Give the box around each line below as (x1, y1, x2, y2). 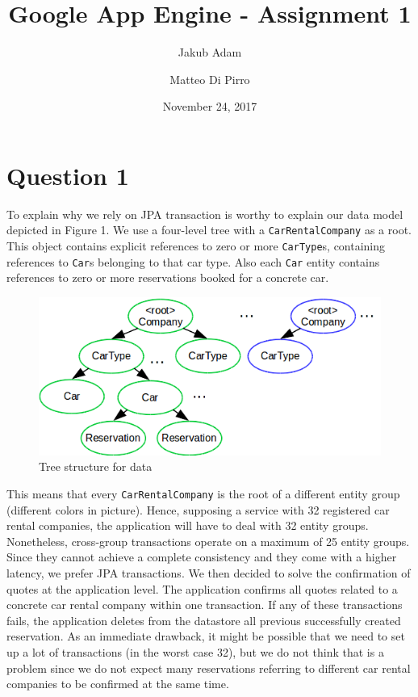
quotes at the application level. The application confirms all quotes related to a (6, 580, 398, 597)
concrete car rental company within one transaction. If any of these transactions (6, 596, 403, 613)
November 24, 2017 (162, 98, 257, 115)
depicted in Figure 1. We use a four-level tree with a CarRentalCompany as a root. (6, 221, 412, 238)
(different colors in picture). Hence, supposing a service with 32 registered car (6, 501, 390, 518)
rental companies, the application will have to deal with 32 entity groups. (6, 517, 369, 534)
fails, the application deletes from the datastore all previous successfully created (6, 611, 401, 628)
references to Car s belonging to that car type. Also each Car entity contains (6, 253, 380, 270)
